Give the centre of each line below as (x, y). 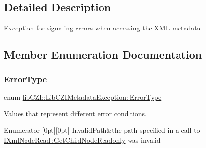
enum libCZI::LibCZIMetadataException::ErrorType (83, 97)
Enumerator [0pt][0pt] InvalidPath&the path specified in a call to (102, 130)
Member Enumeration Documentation (103, 54)
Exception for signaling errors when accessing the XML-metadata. (103, 28)
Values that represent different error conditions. (75, 113)
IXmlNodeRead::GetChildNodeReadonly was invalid (82, 139)
